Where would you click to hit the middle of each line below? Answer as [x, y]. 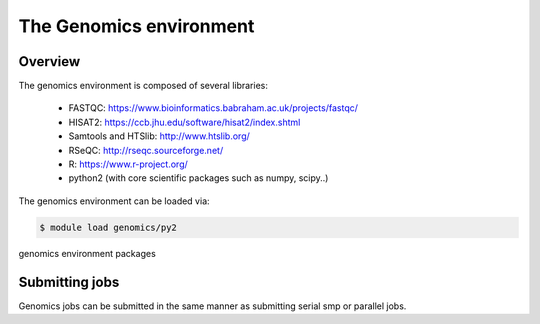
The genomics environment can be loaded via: [114, 201]
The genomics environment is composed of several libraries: [143, 86]
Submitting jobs [69, 281]
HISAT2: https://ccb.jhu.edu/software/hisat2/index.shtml [184, 122]
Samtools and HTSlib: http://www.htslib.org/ [159, 136]
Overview [49, 61]
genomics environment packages [87, 253]
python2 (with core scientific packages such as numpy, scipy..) [198, 178]
